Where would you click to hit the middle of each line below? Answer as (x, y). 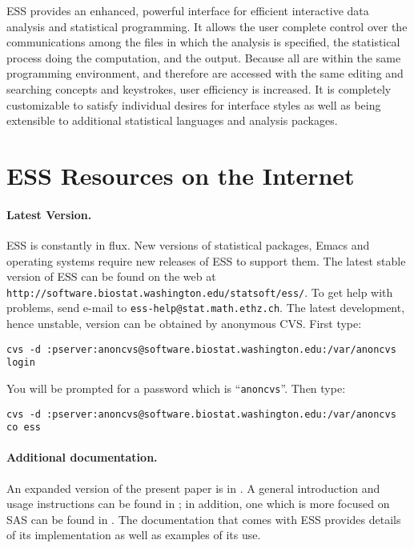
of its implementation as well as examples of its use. (134, 535)
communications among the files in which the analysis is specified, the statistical (203, 42)
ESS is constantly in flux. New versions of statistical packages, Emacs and (188, 244)
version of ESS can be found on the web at (111, 276)
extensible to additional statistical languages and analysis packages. (172, 120)
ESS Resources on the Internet (181, 175)
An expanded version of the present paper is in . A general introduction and (193, 488)
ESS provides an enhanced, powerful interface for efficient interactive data (188, 10)
